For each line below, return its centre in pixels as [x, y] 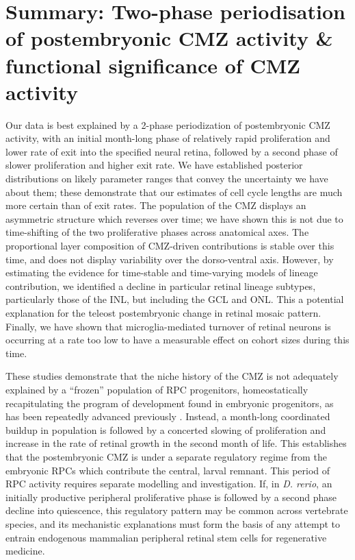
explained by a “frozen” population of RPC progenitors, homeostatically [157, 389]
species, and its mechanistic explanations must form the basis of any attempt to [173, 523]
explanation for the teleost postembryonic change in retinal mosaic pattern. [163, 313]
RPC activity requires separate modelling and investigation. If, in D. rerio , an [169, 484]
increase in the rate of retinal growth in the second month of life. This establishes [176, 443]
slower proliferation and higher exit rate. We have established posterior [154, 165]
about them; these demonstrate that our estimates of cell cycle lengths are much [174, 192]
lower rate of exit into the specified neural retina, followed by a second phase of [172, 151]
